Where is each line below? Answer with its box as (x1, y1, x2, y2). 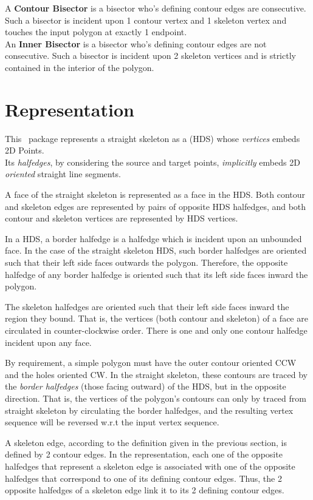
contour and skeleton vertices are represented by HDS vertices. (5, 212, 238, 225)
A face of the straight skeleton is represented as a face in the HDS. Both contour (5, 188, 305, 201)
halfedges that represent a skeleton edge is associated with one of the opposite (5, 459, 295, 472)
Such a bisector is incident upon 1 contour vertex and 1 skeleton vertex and (5, 13, 287, 26)
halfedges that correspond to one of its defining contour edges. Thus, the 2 (5, 471, 282, 484)
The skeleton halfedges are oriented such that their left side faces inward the (5, 300, 289, 312)
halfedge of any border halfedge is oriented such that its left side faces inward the (5, 268, 308, 280)
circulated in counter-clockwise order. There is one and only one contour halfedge (5, 324, 308, 336)
